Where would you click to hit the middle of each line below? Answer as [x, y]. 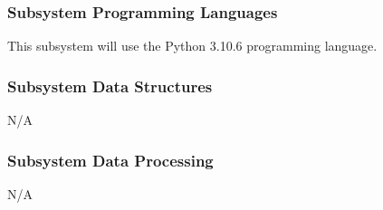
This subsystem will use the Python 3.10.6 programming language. [192, 46]
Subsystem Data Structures [110, 86]
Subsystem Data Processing [110, 160]
